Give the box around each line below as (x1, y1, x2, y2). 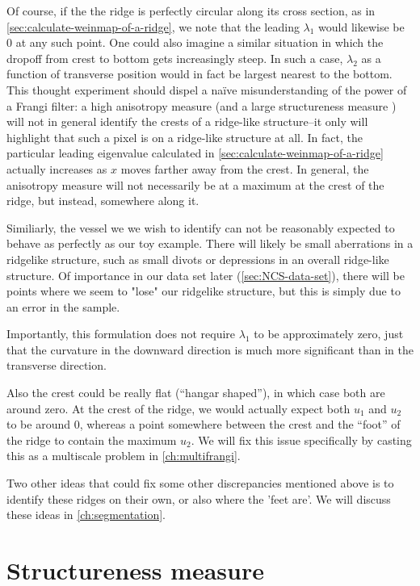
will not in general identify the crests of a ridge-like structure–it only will (6, 113, 368, 130)
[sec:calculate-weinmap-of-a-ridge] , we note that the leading (6, 18, 300, 35)
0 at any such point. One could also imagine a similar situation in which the (6, 34, 384, 51)
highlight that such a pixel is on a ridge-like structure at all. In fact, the (6, 128, 363, 145)
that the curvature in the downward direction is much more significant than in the (6, 341, 414, 358)
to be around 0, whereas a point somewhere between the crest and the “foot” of (6, 416, 401, 433)
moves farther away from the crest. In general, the (120, 160, 369, 177)
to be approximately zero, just (254, 325, 404, 342)
